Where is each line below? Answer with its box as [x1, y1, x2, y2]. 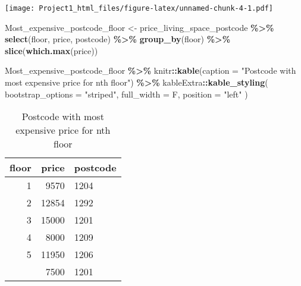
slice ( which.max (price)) [5, 44, 98, 56]
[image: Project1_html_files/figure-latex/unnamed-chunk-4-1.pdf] [5, 4, 274, 12]
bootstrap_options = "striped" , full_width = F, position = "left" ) [5, 87, 248, 100]
